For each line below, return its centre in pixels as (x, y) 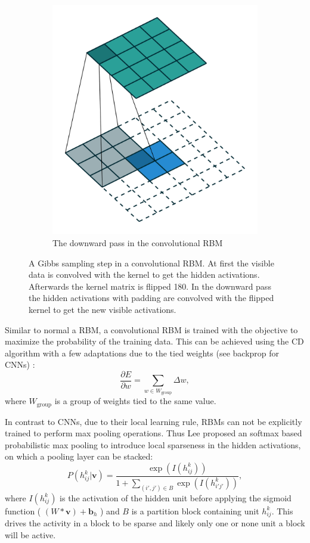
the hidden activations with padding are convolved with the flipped (151, 298)
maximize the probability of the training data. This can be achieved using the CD (154, 341)
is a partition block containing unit (195, 511)
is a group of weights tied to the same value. (135, 401)
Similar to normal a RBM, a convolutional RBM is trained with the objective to (151, 329)
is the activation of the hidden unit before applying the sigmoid (176, 497)
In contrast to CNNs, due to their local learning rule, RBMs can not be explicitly (154, 421)
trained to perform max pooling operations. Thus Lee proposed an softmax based (154, 433)
